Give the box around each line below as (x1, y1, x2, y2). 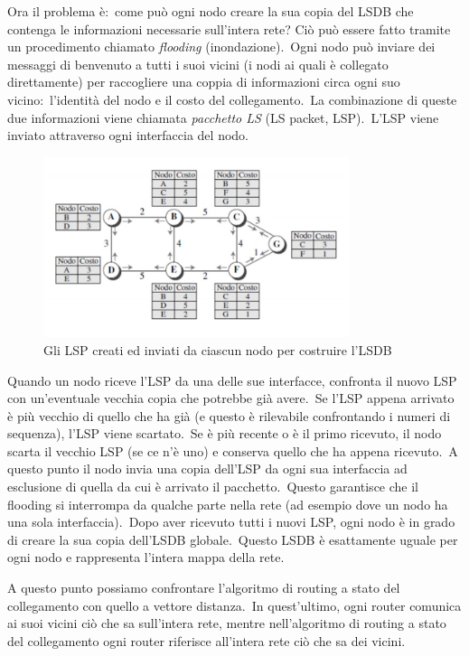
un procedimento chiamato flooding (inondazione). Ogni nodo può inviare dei (7, 37, 436, 56)
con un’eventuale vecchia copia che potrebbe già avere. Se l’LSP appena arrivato (7, 389, 455, 408)
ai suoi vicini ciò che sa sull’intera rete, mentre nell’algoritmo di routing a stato (7, 614, 446, 633)
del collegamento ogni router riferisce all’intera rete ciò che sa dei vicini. (7, 631, 406, 650)
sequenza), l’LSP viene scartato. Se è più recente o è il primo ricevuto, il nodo (7, 424, 442, 443)
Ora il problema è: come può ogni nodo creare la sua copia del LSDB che (7, 2, 414, 20)
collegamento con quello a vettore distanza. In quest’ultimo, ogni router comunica (7, 595, 462, 614)
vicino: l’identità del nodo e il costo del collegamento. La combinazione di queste (7, 89, 457, 108)
